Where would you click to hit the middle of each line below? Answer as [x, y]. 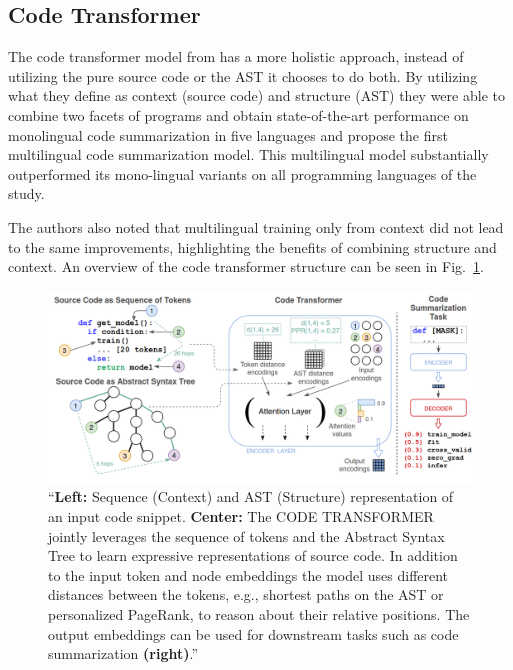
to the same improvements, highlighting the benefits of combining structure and [252, 246]
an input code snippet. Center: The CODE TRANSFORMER [241, 516]
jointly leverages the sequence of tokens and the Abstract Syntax [246, 535]
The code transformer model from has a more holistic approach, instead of [236, 56]
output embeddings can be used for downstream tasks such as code [253, 633]
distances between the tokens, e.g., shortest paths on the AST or [246, 594]
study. [26, 193]
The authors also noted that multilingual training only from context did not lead [256, 226]
